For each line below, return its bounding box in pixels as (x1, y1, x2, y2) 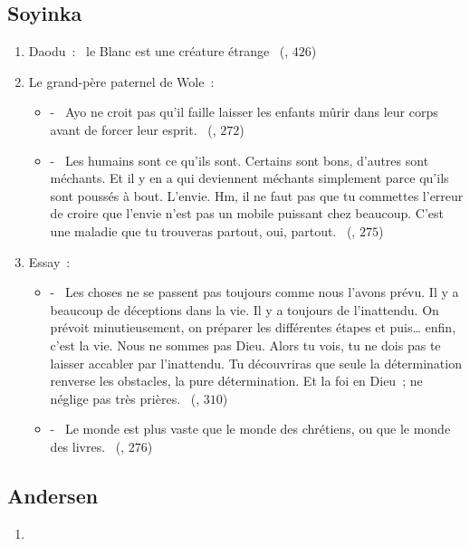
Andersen (7, 481, 99, 509)
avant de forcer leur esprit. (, (50, 120, 216, 139)
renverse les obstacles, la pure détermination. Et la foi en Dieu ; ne (50, 371, 423, 390)
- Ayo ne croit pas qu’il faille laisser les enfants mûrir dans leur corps (50, 102, 438, 121)
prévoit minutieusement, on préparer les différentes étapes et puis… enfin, (50, 318, 456, 337)
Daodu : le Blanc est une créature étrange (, (28, 42, 289, 61)
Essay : (28, 252, 71, 271)
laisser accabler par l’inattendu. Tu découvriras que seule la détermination (50, 353, 462, 372)
